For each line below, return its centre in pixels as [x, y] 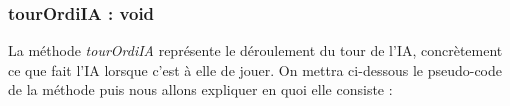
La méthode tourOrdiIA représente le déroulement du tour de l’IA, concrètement [255, 50]
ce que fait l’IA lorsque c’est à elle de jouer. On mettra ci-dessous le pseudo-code [255, 69]
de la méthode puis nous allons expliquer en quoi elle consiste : [200, 89]
